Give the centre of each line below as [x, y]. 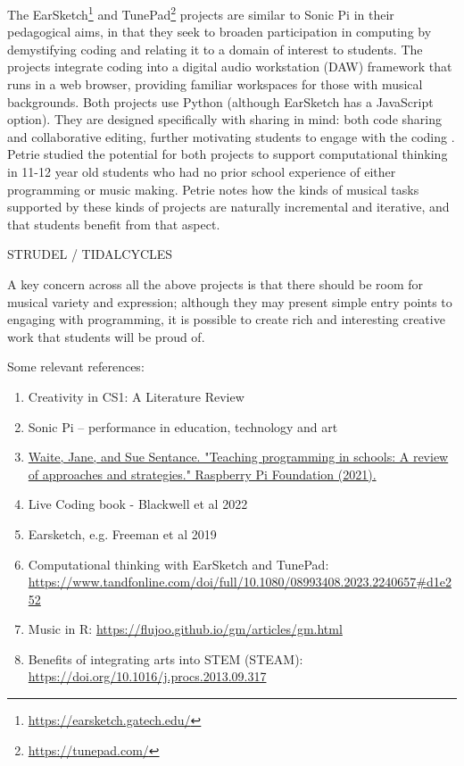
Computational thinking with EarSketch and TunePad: [178, 564]
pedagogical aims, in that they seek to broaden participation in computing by [220, 32]
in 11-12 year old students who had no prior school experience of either [202, 171]
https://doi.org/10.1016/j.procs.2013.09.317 [147, 676]
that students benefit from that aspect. [114, 224]
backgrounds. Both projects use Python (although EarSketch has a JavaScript [220, 101]
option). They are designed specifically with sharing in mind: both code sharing [224, 119]
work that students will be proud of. [106, 336]
